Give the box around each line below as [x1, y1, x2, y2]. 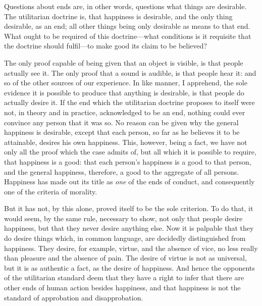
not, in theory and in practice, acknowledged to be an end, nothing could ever [4, 107, 245, 117]
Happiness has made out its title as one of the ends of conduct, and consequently [4, 176, 255, 187]
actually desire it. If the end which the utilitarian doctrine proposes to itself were [4, 97, 255, 108]
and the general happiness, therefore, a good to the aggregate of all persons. [4, 166, 239, 177]
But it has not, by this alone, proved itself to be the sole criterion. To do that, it [4, 203, 253, 214]
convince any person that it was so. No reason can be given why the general [4, 117, 239, 127]
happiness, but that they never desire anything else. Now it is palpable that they [4, 223, 254, 233]
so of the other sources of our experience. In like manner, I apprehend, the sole [4, 77, 247, 88]
